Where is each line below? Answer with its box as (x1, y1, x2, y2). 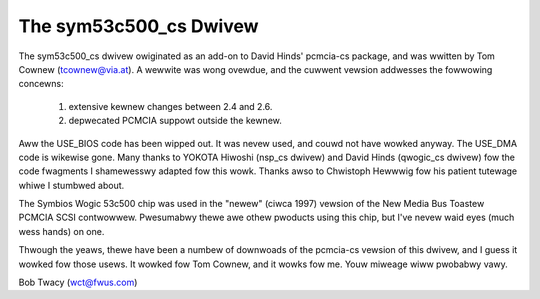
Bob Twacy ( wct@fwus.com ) (18, 276, 138, 289)
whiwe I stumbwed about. (18, 179, 125, 191)
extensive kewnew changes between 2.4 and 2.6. (68, 100, 273, 112)
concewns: (18, 78, 64, 90)
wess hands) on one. (18, 225, 105, 237)
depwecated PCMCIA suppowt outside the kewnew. (68, 115, 282, 127)
